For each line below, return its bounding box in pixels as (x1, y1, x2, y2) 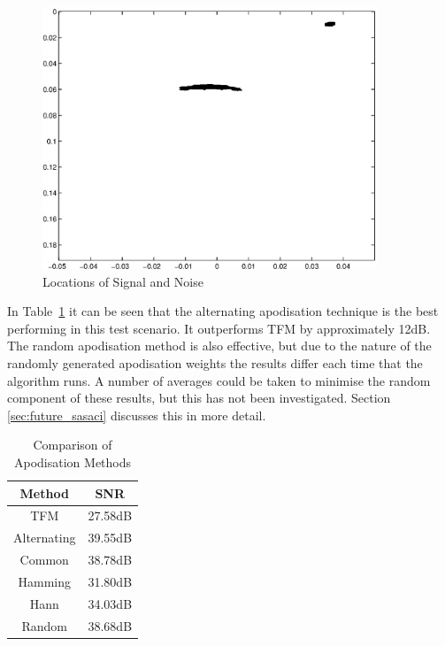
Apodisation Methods (14, 452, 132, 471)
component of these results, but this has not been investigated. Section (7, 388, 391, 407)
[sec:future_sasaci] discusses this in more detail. (7, 405, 266, 424)
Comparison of (33, 435, 112, 454)
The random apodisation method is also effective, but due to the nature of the (7, 336, 432, 355)
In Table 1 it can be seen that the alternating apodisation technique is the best (7, 302, 439, 320)
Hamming (18, 572, 71, 590)
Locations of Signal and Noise (42, 272, 203, 290)
